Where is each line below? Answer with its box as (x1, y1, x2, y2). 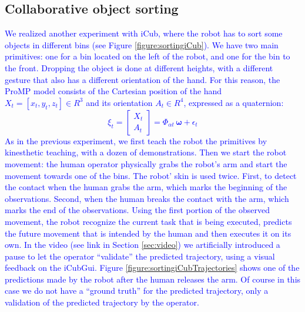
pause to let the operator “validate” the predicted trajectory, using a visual (5, 250, 275, 262)
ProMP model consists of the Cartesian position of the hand (5, 85, 222, 97)
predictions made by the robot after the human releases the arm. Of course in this (5, 273, 301, 285)
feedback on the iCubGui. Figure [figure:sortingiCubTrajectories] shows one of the (5, 261, 300, 274)
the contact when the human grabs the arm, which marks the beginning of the (5, 181, 287, 193)
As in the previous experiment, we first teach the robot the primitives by (5, 134, 267, 147)
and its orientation (86, 96, 153, 108)
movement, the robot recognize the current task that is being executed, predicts (5, 215, 292, 227)
